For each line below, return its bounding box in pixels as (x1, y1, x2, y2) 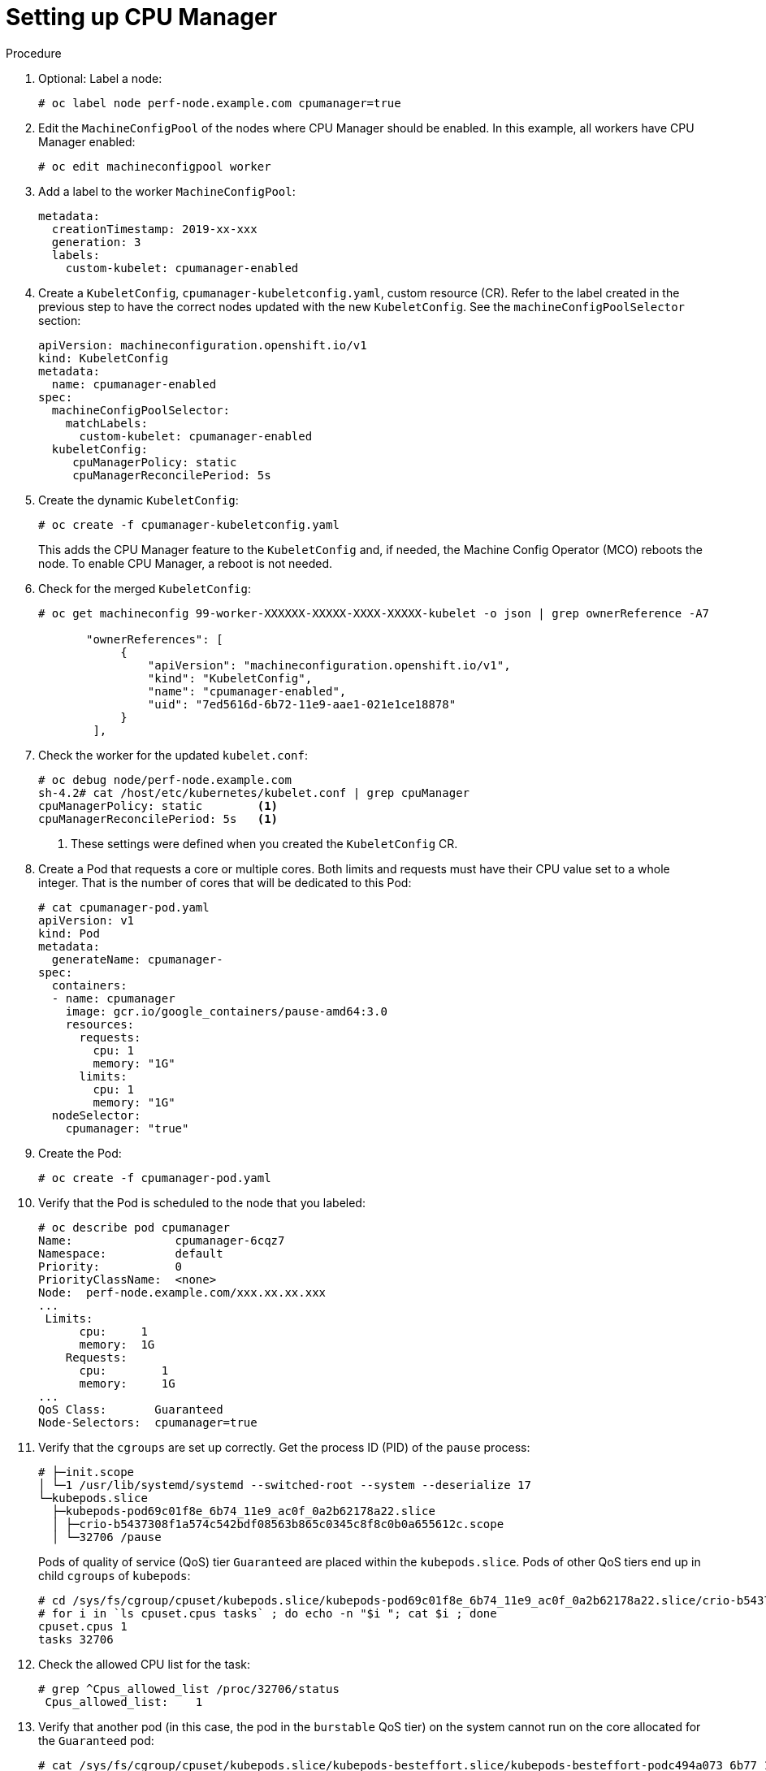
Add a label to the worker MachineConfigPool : (38, 184, 296, 198)
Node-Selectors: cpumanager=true (38, 1415, 257, 1429)
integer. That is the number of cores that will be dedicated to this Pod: (38, 875, 412, 890)
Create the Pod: (38, 1145, 122, 1160)
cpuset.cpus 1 (38, 1619, 128, 1633)
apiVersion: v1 (38, 913, 135, 927)
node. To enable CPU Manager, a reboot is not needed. (38, 556, 332, 570)
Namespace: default (38, 1246, 223, 1260)
